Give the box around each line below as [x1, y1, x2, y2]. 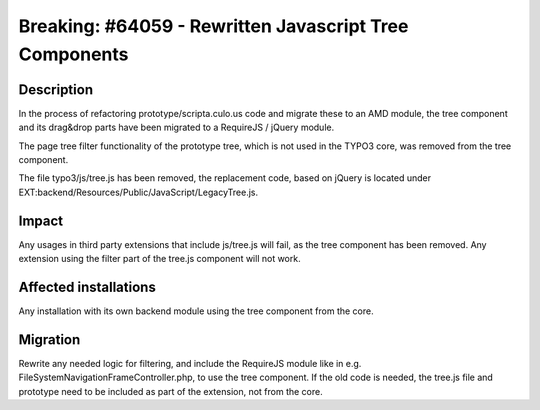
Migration [18, 331, 81, 348]
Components [18, 43, 129, 65]
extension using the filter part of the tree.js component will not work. [18, 253, 301, 265]
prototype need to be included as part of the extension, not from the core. [18, 385, 324, 397]
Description [18, 81, 94, 98]
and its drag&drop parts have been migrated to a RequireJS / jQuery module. [18, 121, 335, 134]
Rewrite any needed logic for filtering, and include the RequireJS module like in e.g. [18, 357, 362, 369]
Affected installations [18, 278, 157, 295]
